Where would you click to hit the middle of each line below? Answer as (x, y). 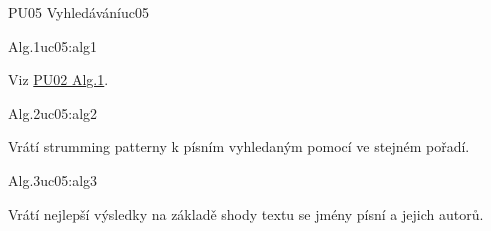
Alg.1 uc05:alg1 (53, 45)
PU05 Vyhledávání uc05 (78, 12)
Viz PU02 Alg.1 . (58, 79)
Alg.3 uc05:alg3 (53, 179)
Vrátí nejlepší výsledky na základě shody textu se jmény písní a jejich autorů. (246, 213)
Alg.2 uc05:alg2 (53, 112)
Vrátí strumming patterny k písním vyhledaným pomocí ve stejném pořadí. (239, 146)
